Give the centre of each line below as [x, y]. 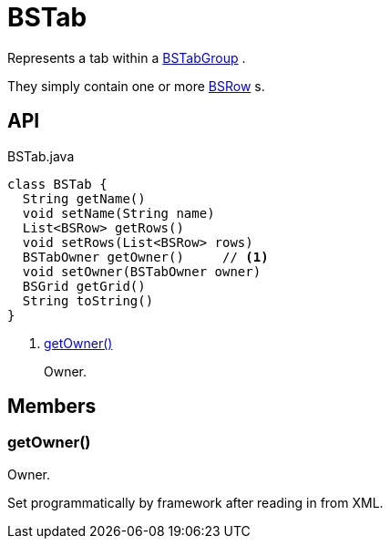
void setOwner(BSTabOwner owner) [142, 271]
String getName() [84, 198]
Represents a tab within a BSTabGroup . [127, 57]
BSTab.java [41, 156]
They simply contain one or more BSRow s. [136, 86]
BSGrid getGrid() [84, 286]
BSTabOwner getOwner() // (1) [145, 257]
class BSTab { [57, 184]
